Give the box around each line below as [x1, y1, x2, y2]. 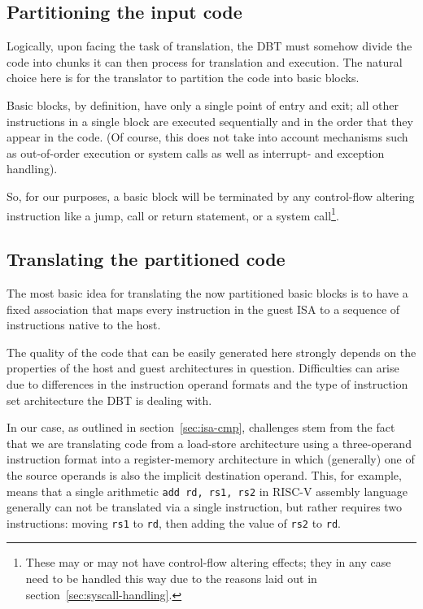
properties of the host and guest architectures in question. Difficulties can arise [7, 359, 399, 376]
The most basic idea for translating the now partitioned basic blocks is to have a [7, 285, 408, 301]
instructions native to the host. [7, 316, 161, 333]
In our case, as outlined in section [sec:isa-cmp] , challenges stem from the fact [7, 419, 395, 436]
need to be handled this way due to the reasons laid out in [25, 570, 317, 587]
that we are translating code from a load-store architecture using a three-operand [7, 434, 412, 451]
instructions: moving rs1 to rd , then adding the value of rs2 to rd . [7, 514, 341, 531]
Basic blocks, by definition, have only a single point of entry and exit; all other [7, 96, 399, 113]
